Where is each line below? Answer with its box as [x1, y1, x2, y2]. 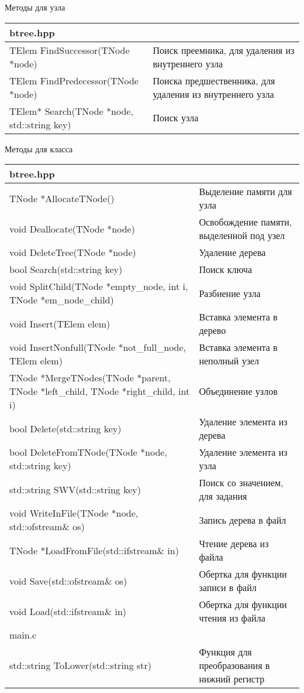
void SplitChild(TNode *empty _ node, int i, [9, 279, 188, 293]
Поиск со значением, [199, 476, 284, 490]
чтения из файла [199, 611, 265, 625]
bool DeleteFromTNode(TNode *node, [9, 445, 167, 459]
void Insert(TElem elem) [9, 316, 110, 330]
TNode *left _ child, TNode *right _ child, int [9, 384, 190, 398]
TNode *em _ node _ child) [9, 293, 114, 307]
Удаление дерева [199, 245, 266, 260]
